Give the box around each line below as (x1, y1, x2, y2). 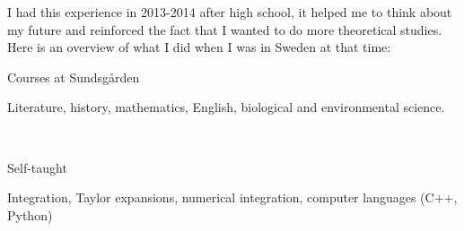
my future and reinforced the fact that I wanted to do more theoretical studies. (7, 20, 442, 38)
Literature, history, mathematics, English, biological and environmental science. (7, 98, 445, 116)
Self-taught (7, 158, 67, 176)
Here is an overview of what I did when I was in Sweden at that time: (7, 38, 391, 56)
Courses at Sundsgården (7, 67, 140, 86)
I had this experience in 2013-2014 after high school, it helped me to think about (7, 3, 452, 21)
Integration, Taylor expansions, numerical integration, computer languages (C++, (7, 188, 458, 207)
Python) (7, 205, 53, 224)
